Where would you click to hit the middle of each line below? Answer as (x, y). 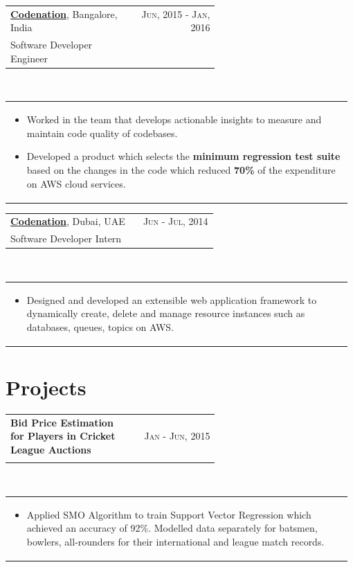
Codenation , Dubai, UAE (68, 221)
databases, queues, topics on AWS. (100, 326)
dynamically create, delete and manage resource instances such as (166, 313)
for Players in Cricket (63, 436)
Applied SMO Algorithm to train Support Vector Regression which (169, 514)
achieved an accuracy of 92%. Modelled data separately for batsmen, (172, 528)
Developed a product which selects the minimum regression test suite (183, 156)
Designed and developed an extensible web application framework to (172, 299)
